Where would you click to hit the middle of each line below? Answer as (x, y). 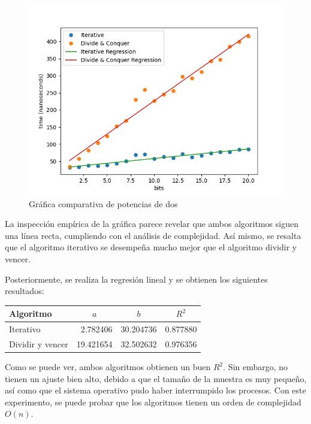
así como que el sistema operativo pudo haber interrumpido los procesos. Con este (155, 390)
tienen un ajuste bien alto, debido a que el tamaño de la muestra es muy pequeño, (156, 378)
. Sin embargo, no (256, 367)
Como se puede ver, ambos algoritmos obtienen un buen (108, 367)
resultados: (25, 291)
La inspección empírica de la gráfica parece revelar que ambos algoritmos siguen (152, 224)
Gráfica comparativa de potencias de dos (103, 203)
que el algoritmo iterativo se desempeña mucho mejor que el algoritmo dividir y (151, 247)
